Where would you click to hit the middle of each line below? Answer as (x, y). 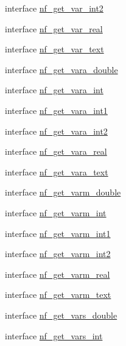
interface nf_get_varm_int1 (58, 233)
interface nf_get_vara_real (56, 151)
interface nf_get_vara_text (57, 171)
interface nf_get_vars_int (54, 335)
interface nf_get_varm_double (63, 192)
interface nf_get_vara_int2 (56, 131)
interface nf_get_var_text (54, 49)
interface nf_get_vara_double (61, 69)
